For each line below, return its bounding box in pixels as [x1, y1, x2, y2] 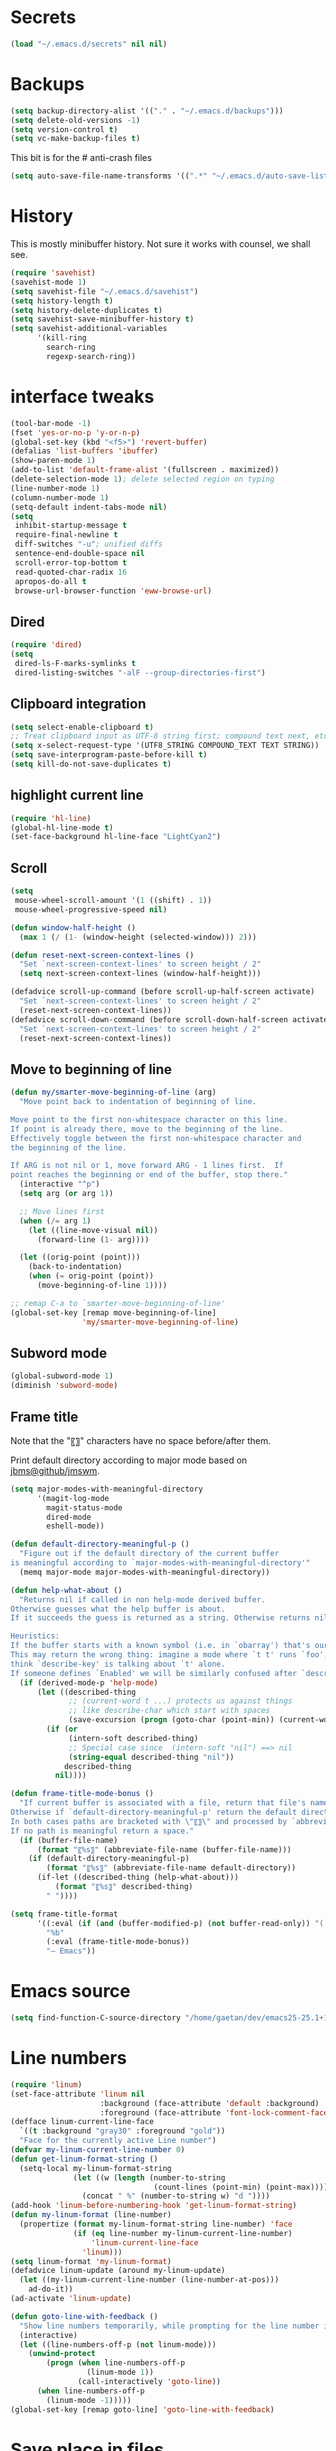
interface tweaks [10, 386, 155, 408]
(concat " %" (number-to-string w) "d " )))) [81, 2191, 271, 2201]
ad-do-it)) [28, 2284, 74, 2295]
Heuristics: [10, 1631, 60, 1641]
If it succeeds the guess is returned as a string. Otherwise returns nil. [10, 1613, 333, 1623]
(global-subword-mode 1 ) [10, 1371, 114, 1381]
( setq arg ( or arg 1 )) [19, 1189, 114, 1199]
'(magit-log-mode [36, 1493, 110, 1503]
